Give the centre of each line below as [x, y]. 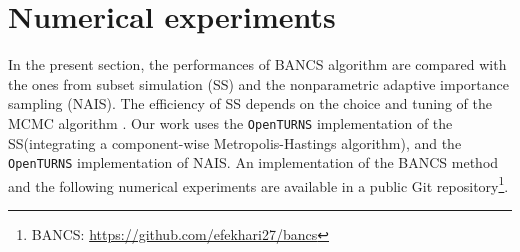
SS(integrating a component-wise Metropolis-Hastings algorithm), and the [235, 142]
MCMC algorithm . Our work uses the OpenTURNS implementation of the [230, 122]
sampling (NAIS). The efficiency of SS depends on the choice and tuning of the [250, 103]
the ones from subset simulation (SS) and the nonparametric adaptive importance [258, 83]
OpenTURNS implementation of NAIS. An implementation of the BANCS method [253, 162]
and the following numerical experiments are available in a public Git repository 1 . [258, 184]
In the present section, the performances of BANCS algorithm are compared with [257, 64]
